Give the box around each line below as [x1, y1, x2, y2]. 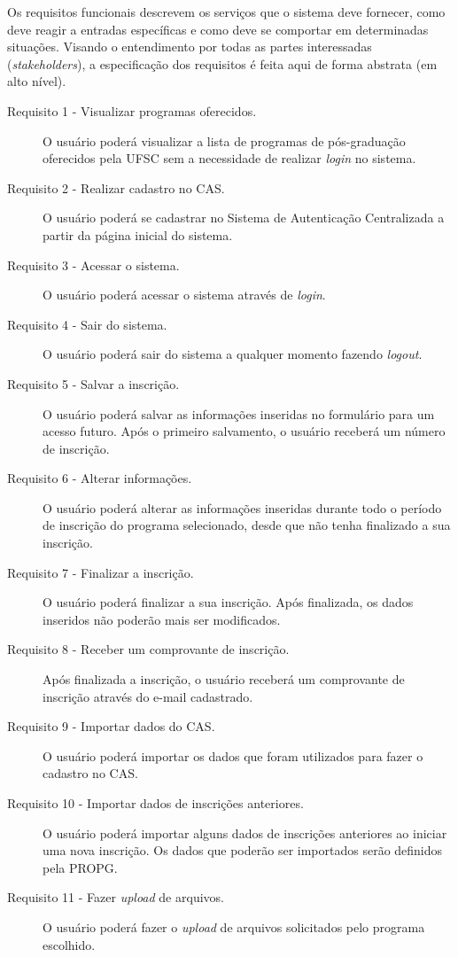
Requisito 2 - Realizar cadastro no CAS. [7, 178, 225, 197]
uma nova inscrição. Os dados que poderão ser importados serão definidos [43, 841, 443, 860]
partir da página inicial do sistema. [43, 225, 233, 244]
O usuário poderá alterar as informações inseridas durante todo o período [43, 498, 442, 517]
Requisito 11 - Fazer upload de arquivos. [7, 888, 224, 906]
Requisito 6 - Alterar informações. [7, 469, 192, 487]
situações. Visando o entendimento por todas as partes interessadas [7, 37, 372, 56]
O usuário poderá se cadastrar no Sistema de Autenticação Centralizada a [43, 208, 445, 227]
